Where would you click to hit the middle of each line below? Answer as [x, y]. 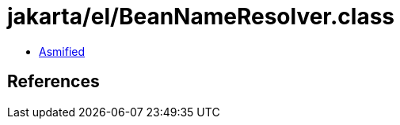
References [53, 82]
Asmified [62, 51]
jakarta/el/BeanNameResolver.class [201, 17]
